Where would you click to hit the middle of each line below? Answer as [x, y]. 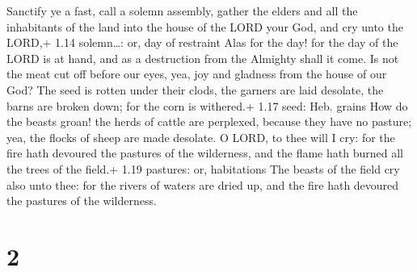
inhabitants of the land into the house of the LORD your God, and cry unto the [205, 26]
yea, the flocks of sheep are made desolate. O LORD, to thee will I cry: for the [201, 137]
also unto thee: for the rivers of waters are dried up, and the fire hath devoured [203, 184]
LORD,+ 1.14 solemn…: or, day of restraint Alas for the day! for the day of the [202, 42]
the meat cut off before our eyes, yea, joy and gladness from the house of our [197, 74]
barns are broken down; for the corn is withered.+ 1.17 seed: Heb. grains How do [207, 105]
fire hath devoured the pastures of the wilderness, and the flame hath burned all [205, 153]
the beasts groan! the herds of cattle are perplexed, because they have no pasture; [209, 121]
